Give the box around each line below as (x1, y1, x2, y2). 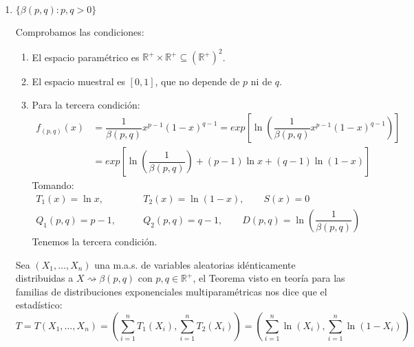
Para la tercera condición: (32, 97, 140, 111)
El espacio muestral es (32, 74, 125, 89)
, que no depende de (155, 74, 240, 89)
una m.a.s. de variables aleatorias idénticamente (94, 257, 296, 271)
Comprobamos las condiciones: (15, 25, 144, 38)
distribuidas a (15, 271, 74, 285)
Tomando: (32, 178, 74, 192)
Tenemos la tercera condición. (32, 234, 157, 248)
